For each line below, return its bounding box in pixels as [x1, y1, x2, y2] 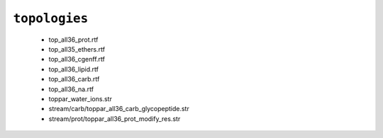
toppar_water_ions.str [48, 94, 113, 103]
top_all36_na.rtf [48, 85, 94, 93]
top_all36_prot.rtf [48, 35, 99, 44]
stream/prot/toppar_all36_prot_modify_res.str [48, 114, 181, 123]
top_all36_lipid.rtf [48, 64, 99, 74]
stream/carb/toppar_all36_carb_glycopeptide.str [48, 105, 189, 113]
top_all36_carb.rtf [48, 75, 100, 84]
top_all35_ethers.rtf [48, 45, 106, 53]
